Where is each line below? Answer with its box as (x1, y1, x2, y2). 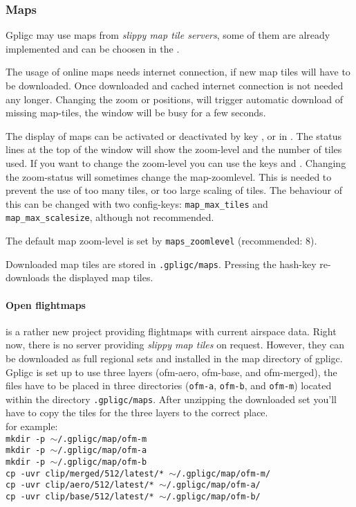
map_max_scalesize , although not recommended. (6, 210, 214, 224)
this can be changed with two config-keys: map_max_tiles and (6, 196, 268, 211)
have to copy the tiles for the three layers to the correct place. (6, 405, 268, 420)
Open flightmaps (6, 297, 86, 312)
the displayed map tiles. (53, 270, 153, 285)
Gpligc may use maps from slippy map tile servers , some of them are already (6, 28, 330, 42)
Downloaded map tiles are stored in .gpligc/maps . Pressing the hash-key (6, 256, 317, 271)
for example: (6, 419, 58, 434)
